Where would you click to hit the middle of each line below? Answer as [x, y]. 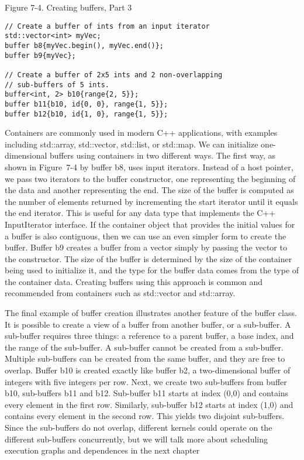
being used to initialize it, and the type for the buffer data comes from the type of [152, 270]
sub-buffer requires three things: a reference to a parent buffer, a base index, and [149, 336]
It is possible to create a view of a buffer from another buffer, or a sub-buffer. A [148, 324]
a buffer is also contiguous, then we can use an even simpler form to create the [146, 236]
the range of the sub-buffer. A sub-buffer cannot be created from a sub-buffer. [144, 347]
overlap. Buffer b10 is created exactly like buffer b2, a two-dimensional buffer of [148, 370]
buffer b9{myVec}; [40, 55]
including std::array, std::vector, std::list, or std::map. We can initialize [132, 144]
